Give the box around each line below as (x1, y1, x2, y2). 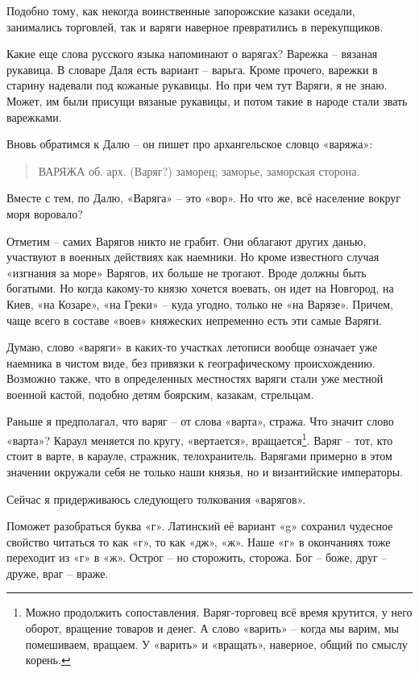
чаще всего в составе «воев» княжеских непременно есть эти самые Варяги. (6, 311, 382, 328)
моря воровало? (6, 205, 83, 222)
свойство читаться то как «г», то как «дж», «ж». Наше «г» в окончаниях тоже (6, 533, 391, 550)
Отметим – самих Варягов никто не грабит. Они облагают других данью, (6, 232, 367, 249)
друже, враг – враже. (6, 564, 109, 581)
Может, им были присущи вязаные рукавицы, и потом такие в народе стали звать (6, 92, 408, 109)
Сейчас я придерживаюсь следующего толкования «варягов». (6, 490, 306, 507)
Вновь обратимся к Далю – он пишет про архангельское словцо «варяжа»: (6, 135, 373, 152)
